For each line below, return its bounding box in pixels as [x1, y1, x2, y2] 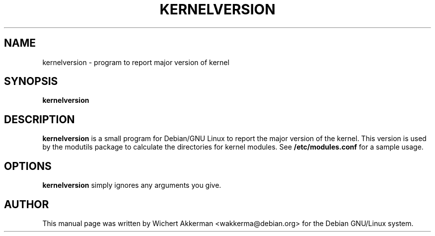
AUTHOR [4, 198, 49, 211]
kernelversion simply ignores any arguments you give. [42, 181, 221, 190]
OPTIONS [4, 159, 52, 172]
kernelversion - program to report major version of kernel [42, 58, 229, 67]
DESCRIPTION [4, 113, 75, 126]
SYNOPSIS [4, 75, 58, 88]
